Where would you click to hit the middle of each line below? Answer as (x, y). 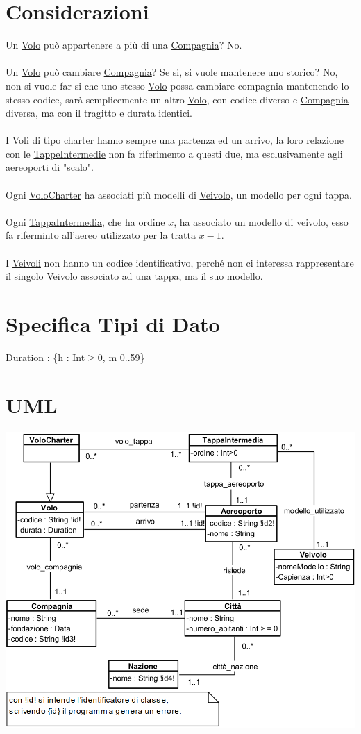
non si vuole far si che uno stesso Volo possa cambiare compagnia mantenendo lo (177, 85)
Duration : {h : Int (45, 357)
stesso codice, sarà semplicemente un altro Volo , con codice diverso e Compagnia (177, 99)
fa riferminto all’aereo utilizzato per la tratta (101, 235)
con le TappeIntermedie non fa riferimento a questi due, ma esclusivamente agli (174, 153)
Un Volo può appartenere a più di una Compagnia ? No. (124, 45)
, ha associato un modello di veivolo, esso (261, 221)
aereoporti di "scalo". (50, 167)
